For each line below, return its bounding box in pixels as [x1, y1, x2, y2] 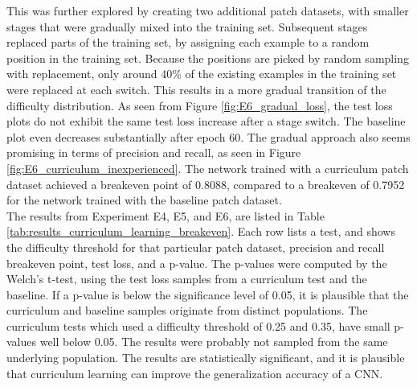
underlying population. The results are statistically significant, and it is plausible [6, 349, 405, 366]
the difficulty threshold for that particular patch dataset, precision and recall [6, 238, 385, 255]
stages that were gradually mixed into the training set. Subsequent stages [6, 18, 368, 35]
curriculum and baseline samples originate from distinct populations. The [6, 302, 368, 319]
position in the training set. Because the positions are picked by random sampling [6, 49, 409, 66]
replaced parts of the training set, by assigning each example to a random [6, 34, 370, 51]
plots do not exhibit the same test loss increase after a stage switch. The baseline [6, 113, 406, 130]
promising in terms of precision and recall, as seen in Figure [6, 144, 301, 161]
